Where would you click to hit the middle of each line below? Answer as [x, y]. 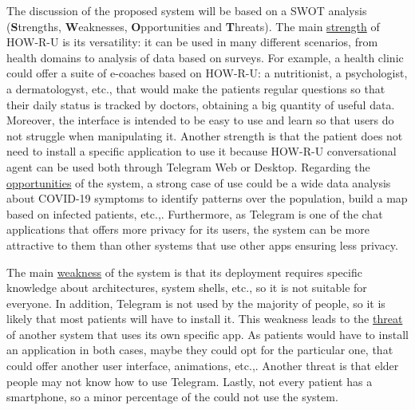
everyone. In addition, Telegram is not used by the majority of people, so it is [196, 303]
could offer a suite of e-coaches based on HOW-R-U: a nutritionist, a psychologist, [207, 73]
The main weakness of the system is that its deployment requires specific [184, 272]
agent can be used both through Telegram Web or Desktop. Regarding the [188, 166]
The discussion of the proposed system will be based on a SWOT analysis [187, 10]
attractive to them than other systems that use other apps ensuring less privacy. [202, 244]
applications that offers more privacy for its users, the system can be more [188, 229]
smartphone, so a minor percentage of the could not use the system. [172, 397]
